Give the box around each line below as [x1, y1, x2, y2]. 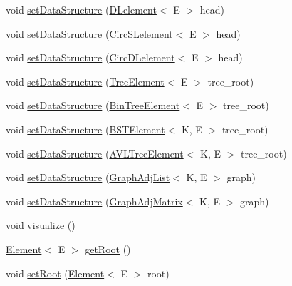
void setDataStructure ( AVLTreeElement [6, 145, 184, 160]
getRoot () [85, 241, 131, 256]
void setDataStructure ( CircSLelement [6, 26, 173, 41]
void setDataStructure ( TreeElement [6, 73, 165, 88]
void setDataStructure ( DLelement [6, 2, 157, 16]
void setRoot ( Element [6, 265, 105, 280]
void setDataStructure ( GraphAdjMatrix [6, 193, 183, 208]
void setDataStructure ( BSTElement [6, 121, 165, 136]
